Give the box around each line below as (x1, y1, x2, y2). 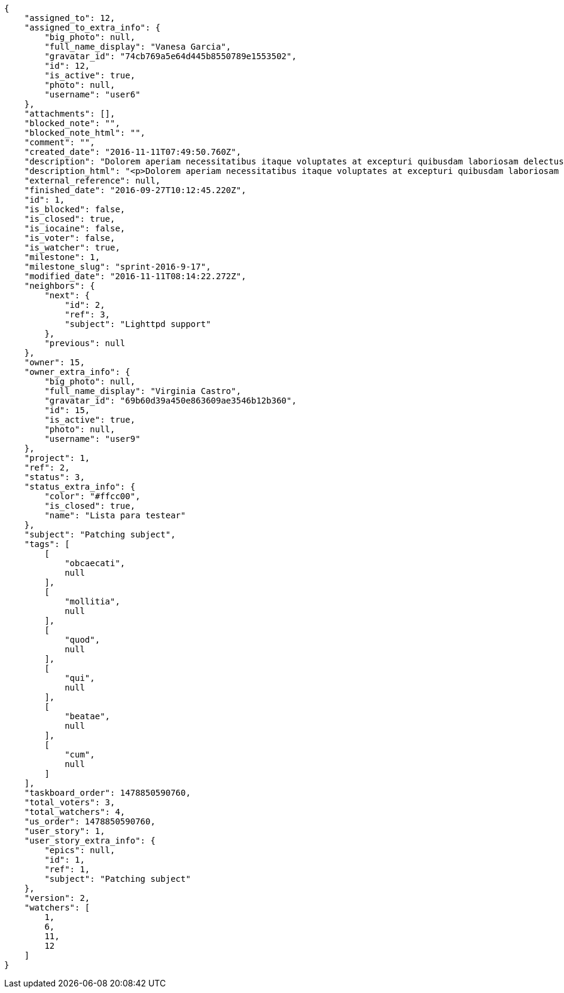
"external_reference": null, (24, 176, 161, 185)
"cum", (65, 750, 95, 759)
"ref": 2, (24, 463, 70, 472)
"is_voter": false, (24, 233, 115, 243)
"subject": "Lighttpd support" (65, 319, 211, 329)
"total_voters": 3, (24, 798, 115, 807)
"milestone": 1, (24, 252, 100, 262)
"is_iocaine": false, (24, 224, 126, 233)
